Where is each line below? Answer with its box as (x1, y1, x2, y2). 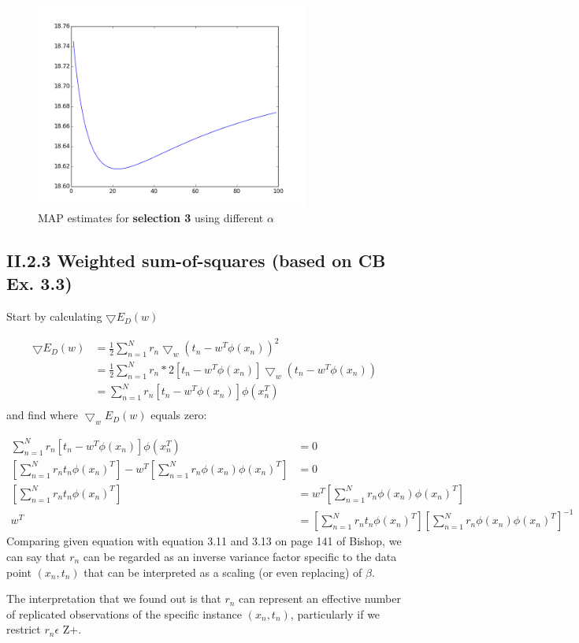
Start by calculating (6, 308, 102, 325)
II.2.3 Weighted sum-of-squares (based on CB (6, 247, 386, 272)
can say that (6, 548, 66, 564)
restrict (6, 621, 41, 637)
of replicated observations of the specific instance (6, 605, 243, 622)
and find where (6, 407, 79, 423)
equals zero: (150, 407, 207, 423)
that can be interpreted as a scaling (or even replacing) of (84, 563, 362, 580)
